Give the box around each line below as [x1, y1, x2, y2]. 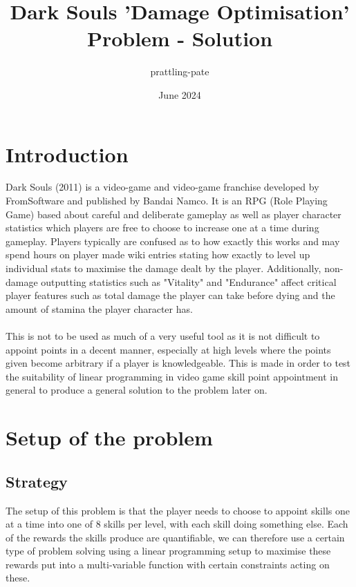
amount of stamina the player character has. [6, 301, 193, 316]
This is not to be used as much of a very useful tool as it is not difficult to [6, 328, 320, 343]
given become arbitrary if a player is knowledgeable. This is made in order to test [6, 356, 351, 370]
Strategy [6, 470, 68, 492]
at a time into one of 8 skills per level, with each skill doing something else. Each [6, 517, 348, 531]
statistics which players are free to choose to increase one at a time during [6, 220, 319, 235]
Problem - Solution [86, 24, 273, 52]
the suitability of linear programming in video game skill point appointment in [6, 369, 338, 383]
